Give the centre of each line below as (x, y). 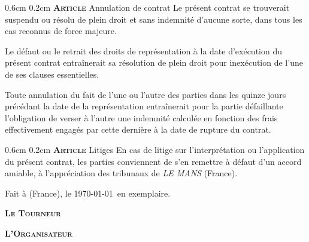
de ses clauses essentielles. (52, 74)
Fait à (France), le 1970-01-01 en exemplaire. (88, 193)
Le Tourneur (33, 213)
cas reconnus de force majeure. (61, 31)
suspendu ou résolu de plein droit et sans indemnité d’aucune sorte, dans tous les (154, 19)
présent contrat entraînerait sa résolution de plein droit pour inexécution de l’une (154, 62)
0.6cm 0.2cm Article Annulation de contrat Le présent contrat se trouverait (147, 7)
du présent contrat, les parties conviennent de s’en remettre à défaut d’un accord (153, 161)
